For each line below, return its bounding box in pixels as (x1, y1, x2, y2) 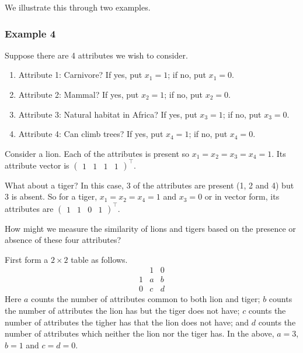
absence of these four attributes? (5, 234, 121, 246)
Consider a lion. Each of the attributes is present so (5, 147, 190, 159)
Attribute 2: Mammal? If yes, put (18, 88, 139, 100)
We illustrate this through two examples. (5, 1, 151, 13)
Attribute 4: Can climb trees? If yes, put (18, 128, 163, 140)
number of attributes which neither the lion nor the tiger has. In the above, (5, 327, 274, 340)
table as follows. (71, 253, 128, 265)
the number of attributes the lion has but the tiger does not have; (5, 304, 240, 317)
